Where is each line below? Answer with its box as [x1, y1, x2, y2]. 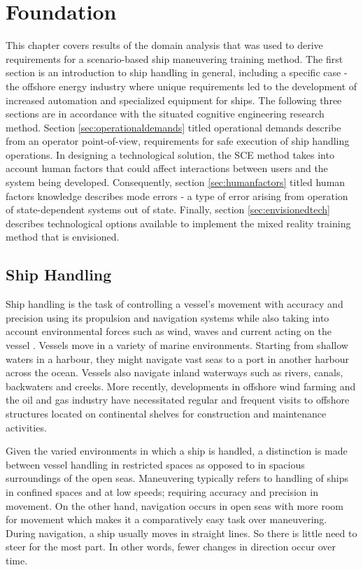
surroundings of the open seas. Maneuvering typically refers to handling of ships [6, 471, 349, 485]
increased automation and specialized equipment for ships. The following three [6, 92, 342, 107]
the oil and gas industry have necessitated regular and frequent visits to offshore [6, 392, 350, 407]
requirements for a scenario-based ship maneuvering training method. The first [6, 51, 343, 66]
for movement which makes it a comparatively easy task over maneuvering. [6, 512, 327, 527]
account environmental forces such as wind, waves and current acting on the [6, 324, 332, 339]
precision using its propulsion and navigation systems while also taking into [6, 310, 329, 325]
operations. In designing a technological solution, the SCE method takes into [6, 147, 334, 162]
